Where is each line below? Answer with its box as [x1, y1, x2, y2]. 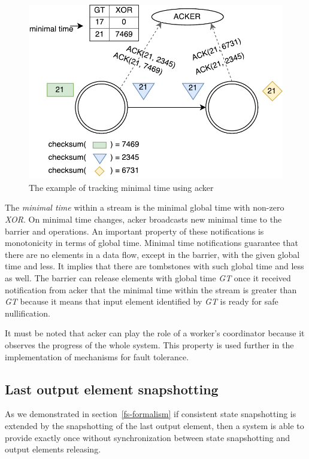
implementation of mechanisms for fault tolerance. [5, 350, 189, 363]
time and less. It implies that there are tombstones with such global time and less [5, 260, 304, 272]
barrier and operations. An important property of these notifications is [5, 224, 264, 237]
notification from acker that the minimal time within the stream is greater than [5, 283, 297, 296]
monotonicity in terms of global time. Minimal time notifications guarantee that [5, 236, 298, 249]
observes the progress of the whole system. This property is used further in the [5, 338, 294, 351]
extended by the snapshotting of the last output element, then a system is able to [5, 419, 304, 431]
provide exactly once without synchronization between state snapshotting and [5, 431, 290, 443]
